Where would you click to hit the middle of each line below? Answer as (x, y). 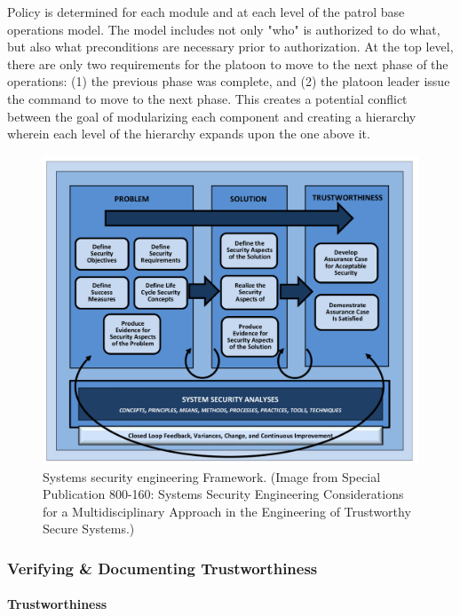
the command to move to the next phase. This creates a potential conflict (207, 98)
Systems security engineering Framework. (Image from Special (212, 476)
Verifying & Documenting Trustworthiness (163, 568)
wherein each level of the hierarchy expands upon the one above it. (189, 134)
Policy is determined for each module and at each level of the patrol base (206, 12)
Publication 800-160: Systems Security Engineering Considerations (223, 494)
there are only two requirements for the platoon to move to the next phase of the (228, 63)
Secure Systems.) (89, 529)
